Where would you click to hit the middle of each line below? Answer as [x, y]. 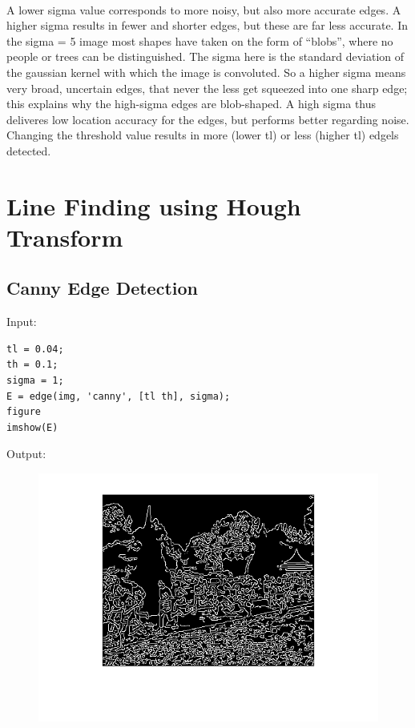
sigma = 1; [35, 381]
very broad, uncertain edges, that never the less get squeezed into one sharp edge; [207, 88]
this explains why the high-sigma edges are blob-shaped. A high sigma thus [191, 104]
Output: [26, 454]
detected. [29, 150]
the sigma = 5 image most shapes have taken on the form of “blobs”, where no [200, 40]
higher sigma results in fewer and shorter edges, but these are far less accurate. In [207, 25]
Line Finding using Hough [154, 205]
